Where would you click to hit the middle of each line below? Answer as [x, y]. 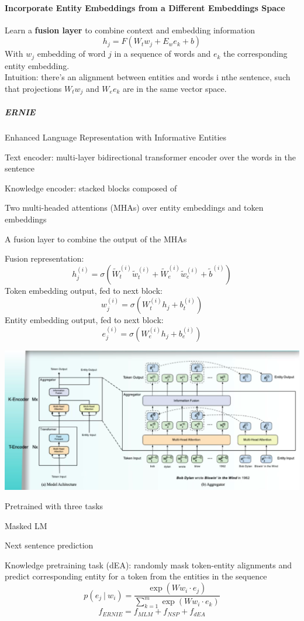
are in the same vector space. [175, 89]
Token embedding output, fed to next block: [84, 290]
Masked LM [26, 525]
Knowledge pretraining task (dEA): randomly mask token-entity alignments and [148, 565]
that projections [33, 89]
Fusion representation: [44, 258]
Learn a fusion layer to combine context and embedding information [130, 30]
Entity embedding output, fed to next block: [84, 320]
